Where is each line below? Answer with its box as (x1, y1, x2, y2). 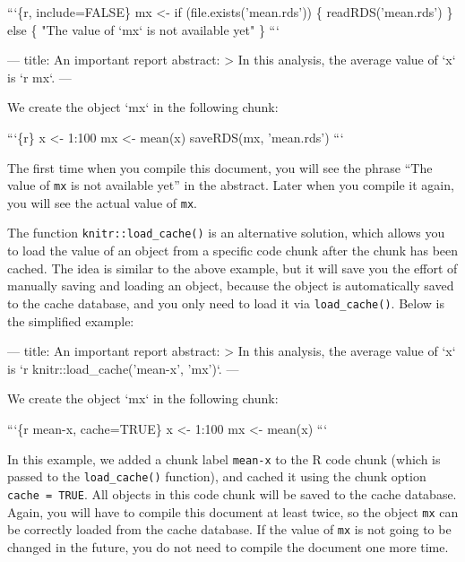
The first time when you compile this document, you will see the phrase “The (7, 158, 433, 177)
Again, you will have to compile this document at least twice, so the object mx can (7, 502, 459, 521)
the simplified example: (7, 311, 134, 330)
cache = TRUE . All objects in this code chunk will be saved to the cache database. (7, 484, 457, 503)
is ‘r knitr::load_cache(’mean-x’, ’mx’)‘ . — (7, 359, 239, 377)
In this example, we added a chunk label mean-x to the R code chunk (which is (7, 449, 441, 468)
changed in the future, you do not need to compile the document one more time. (7, 537, 449, 556)
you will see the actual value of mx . (7, 193, 197, 212)
